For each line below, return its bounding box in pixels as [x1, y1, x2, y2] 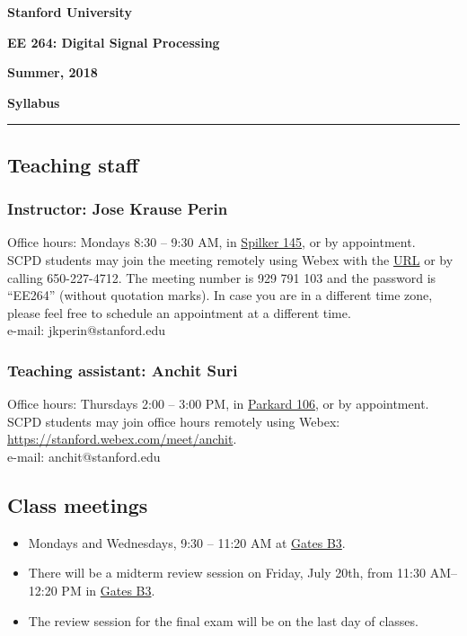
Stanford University [7, 3, 132, 21]
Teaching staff [7, 150, 139, 178]
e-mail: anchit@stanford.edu [7, 446, 161, 465]
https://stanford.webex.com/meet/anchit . [7, 429, 237, 448]
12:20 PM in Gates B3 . [28, 580, 155, 599]
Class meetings [7, 490, 148, 518]
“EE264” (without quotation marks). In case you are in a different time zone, [7, 286, 433, 305]
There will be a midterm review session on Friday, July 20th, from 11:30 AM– [28, 563, 457, 582]
